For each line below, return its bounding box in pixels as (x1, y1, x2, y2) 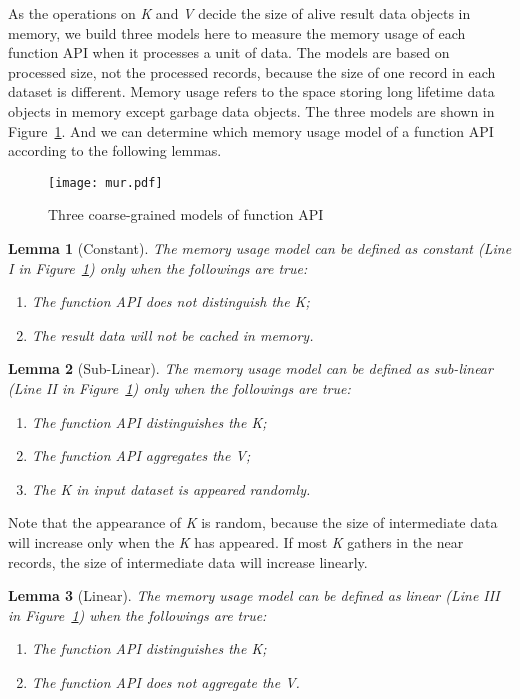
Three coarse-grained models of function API (48, 204, 324, 225)
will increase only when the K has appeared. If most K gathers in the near (8, 531, 464, 552)
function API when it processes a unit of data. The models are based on (8, 42, 450, 63)
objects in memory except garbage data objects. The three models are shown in (8, 100, 495, 121)
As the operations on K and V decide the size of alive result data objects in (8, 3, 471, 23)
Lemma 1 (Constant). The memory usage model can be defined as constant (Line (8, 238, 512, 258)
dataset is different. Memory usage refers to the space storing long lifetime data (8, 81, 495, 102)
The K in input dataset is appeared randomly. (31, 478, 311, 499)
